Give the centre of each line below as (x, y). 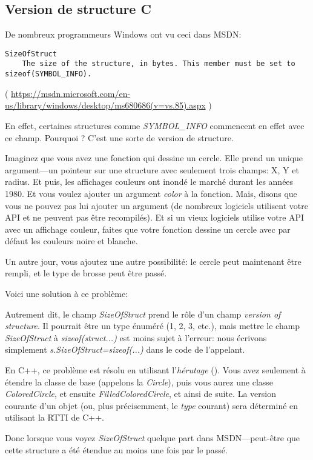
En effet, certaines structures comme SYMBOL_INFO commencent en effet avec (155, 125)
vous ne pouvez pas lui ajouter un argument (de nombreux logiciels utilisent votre (156, 205)
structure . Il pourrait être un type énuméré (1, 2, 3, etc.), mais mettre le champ (153, 326)
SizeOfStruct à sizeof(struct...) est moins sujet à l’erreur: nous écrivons (136, 337)
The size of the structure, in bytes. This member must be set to (159, 64)
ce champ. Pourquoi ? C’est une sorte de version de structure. (119, 137)
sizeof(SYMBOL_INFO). (48, 74)
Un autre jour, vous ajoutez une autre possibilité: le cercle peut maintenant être (153, 261)
